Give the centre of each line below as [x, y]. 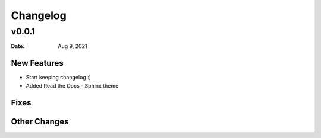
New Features [37, 63]
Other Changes [40, 121]
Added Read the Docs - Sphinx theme [72, 85]
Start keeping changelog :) [59, 78]
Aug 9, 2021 [73, 46]
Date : [18, 46]
